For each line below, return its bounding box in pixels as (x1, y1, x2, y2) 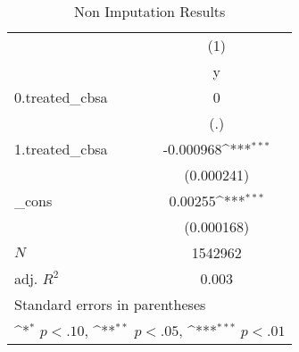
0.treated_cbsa (14, 87, 108, 107)
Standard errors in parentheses (14, 294, 206, 314)
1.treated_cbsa (14, 138, 108, 159)
